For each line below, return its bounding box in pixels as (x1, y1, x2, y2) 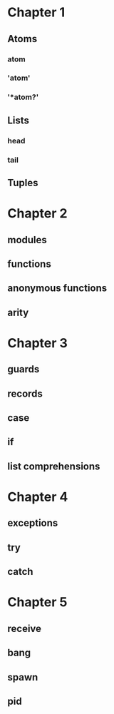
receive (7, 622, 41, 635)
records (7, 387, 43, 399)
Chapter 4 (7, 489, 68, 505)
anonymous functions (7, 282, 108, 295)
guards (7, 363, 40, 375)
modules (7, 233, 48, 246)
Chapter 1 (7, 4, 66, 21)
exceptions (7, 517, 58, 529)
